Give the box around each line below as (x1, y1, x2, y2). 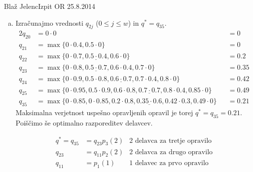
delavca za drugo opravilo (135, 148, 213, 156)
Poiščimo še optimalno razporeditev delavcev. (15, 117, 153, 128)
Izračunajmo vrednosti (15, 17, 83, 28)
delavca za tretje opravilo (135, 137, 212, 144)
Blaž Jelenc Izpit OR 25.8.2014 (4, 1, 95, 11)
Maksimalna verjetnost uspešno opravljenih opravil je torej (15, 107, 193, 118)
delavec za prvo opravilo (135, 160, 209, 167)
